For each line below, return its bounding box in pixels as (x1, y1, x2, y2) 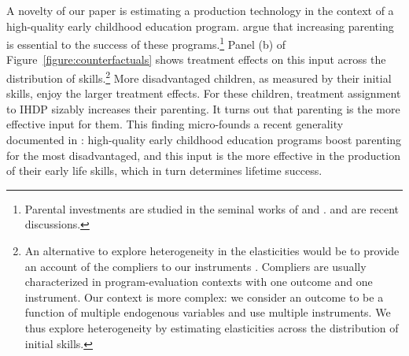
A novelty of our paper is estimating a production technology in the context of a (6, 2, 394, 18)
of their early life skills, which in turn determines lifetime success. (6, 162, 322, 179)
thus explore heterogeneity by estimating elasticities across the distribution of (24, 320, 399, 336)
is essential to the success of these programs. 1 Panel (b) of (6, 34, 286, 52)
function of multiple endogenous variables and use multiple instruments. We (24, 304, 391, 321)
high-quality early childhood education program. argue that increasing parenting (6, 17, 394, 34)
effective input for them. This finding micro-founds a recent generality (6, 116, 344, 132)
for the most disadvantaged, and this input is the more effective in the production (6, 146, 400, 163)
